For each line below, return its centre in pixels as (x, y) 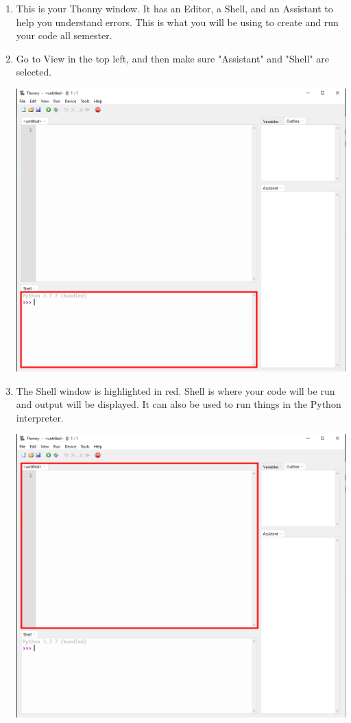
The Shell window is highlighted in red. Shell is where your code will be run (175, 390)
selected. (34, 72)
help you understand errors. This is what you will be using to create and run (177, 22)
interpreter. (40, 417)
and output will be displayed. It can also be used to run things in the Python (179, 404)
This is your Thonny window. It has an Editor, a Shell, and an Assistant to (174, 8)
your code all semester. (64, 35)
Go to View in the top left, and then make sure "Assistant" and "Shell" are (172, 58)
